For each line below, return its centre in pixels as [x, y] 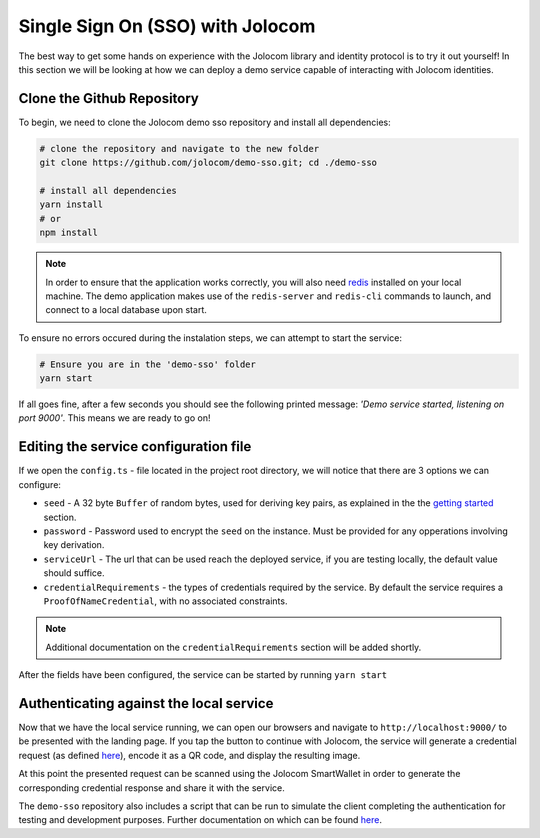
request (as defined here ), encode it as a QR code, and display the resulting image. [189, 755]
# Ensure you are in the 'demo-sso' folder [148, 364]
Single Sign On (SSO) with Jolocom [167, 26]
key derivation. [74, 545]
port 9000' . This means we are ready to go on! [114, 418]
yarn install [71, 204]
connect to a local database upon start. [126, 310]
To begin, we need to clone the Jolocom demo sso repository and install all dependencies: [205, 122]
